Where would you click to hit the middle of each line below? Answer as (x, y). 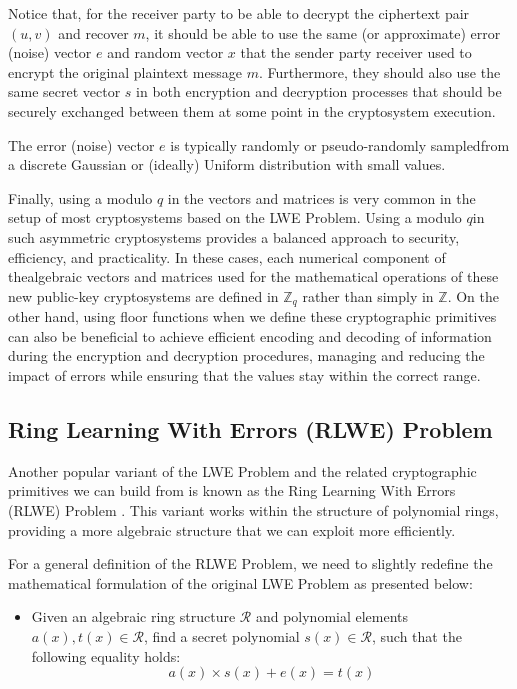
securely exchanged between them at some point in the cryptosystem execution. (252, 110)
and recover (93, 32)
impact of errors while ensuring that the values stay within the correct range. (244, 374)
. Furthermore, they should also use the (379, 71)
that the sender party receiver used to (356, 52)
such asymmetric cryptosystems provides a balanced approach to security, (234, 236)
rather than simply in (368, 295)
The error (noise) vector (81, 144)
